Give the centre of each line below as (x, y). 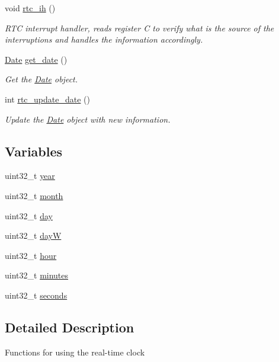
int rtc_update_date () (47, 99)
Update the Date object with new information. (88, 119)
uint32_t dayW (33, 236)
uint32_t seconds (36, 295)
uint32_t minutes (37, 275)
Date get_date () (36, 59)
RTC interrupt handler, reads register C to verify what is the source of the (139, 28)
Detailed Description (70, 327)
